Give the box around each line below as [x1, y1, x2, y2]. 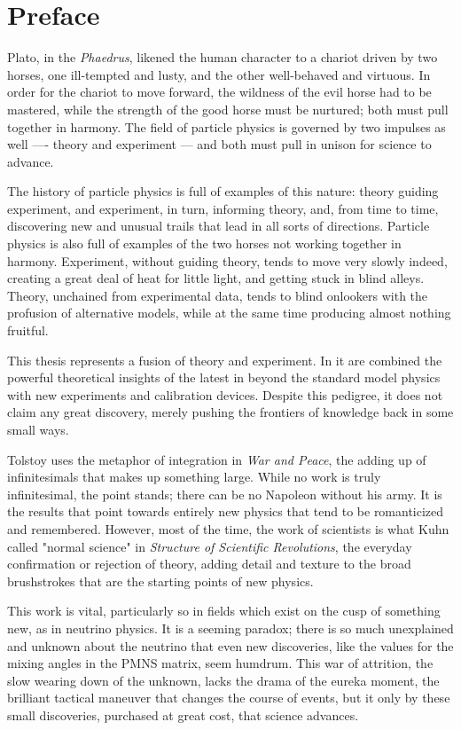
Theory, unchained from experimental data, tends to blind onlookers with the [7, 286, 428, 304]
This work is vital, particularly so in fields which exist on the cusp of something [7, 601, 441, 620]
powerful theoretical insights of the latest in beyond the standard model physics [7, 368, 441, 387]
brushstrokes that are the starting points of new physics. [7, 571, 314, 590]
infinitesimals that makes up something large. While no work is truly [7, 467, 381, 486]
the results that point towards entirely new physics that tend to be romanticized [7, 502, 444, 521]
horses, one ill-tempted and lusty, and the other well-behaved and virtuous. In [7, 65, 431, 83]
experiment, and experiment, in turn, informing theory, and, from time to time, [7, 199, 439, 217]
